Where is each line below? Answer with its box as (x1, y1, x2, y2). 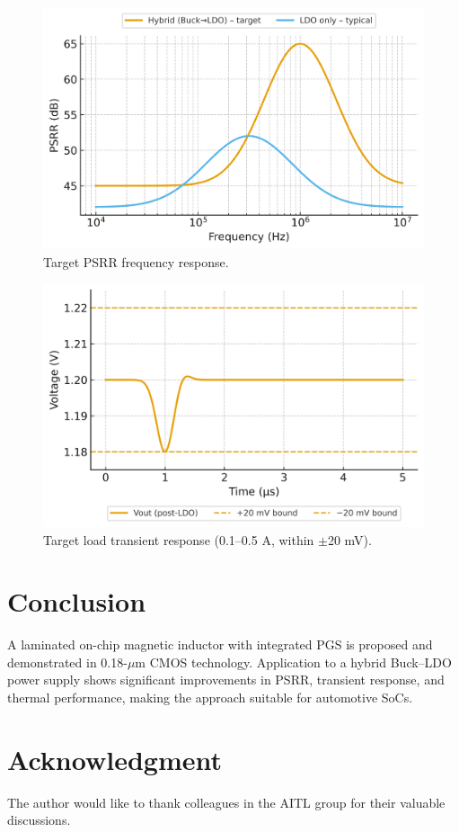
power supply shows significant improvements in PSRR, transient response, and (7, 670, 445, 689)
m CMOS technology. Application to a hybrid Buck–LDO (135, 652, 452, 671)
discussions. (7, 810, 71, 829)
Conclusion (7, 583, 146, 620)
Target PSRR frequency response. (43, 252, 229, 271)
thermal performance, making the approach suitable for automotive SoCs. (7, 688, 413, 707)
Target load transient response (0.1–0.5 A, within (43, 530, 314, 549)
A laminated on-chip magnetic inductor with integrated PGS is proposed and (7, 635, 433, 654)
